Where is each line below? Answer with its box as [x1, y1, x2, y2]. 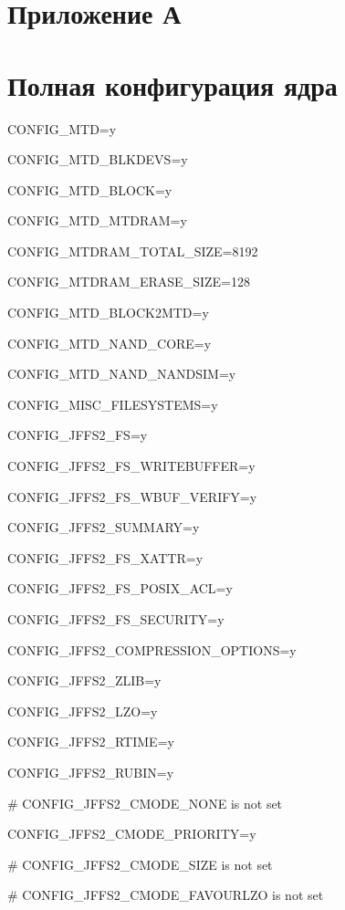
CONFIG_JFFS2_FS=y [7, 425, 148, 445]
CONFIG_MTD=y [7, 119, 117, 138]
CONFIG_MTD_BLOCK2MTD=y [7, 303, 209, 322]
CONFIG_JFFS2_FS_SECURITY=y [7, 610, 225, 628]
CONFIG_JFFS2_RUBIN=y [7, 762, 174, 781]
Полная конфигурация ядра [7, 66, 338, 103]
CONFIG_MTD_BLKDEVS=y [7, 150, 188, 169]
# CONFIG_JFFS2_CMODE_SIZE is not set [7, 854, 273, 873]
